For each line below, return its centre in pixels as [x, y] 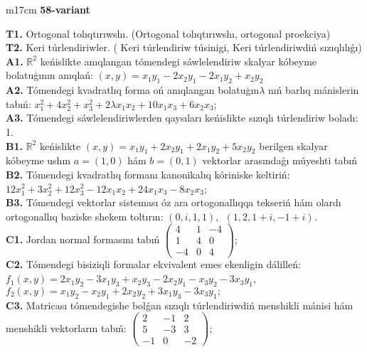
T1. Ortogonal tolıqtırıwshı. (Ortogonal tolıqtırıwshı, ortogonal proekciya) [168, 33]
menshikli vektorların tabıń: [66, 327]
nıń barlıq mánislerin [313, 90]
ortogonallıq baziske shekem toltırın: [85, 216]
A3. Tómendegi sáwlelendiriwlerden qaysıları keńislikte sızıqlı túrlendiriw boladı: [182, 118]
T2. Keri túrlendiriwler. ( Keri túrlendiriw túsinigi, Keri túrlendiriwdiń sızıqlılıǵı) [184, 47]
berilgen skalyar [293, 145]
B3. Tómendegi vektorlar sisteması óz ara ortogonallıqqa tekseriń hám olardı [174, 202]
